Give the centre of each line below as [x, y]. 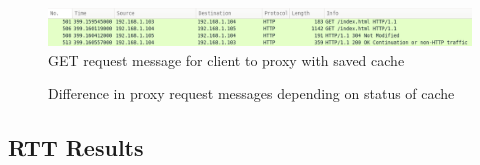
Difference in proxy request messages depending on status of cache [251, 93]
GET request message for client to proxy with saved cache [226, 59]
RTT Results [76, 147]
